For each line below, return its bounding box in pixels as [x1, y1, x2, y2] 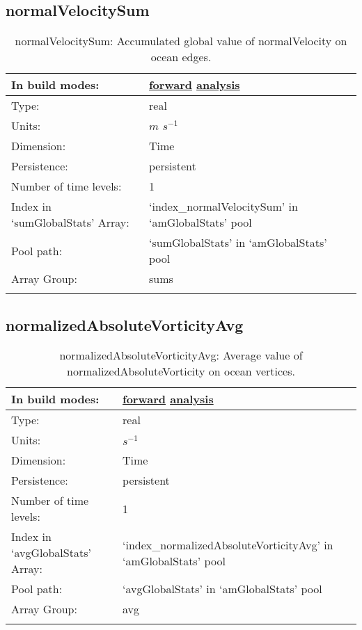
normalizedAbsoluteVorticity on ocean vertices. [67, 363, 295, 380]
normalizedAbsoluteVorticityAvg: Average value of [59, 347, 303, 364]
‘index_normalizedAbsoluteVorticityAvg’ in [123, 536, 333, 553]
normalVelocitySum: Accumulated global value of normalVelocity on [15, 33, 347, 49]
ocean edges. [150, 49, 212, 65]
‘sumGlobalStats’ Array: [11, 214, 129, 231]
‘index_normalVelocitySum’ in [149, 198, 298, 215]
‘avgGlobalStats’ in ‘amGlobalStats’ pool [123, 581, 322, 597]
